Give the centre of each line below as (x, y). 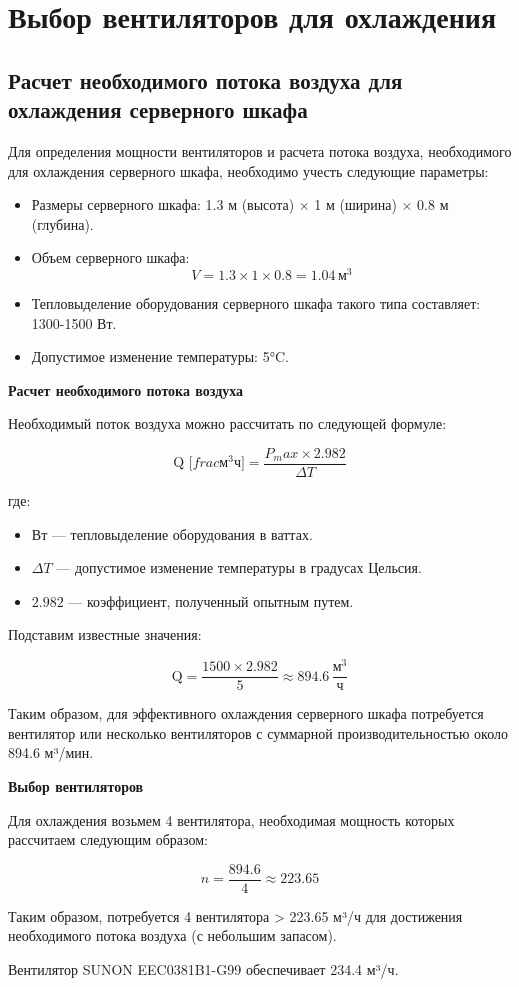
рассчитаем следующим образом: (108, 839)
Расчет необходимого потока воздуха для (205, 79)
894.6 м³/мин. (51, 752)
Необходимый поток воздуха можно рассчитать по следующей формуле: (227, 423)
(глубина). (62, 223)
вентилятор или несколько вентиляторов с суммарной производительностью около (258, 732)
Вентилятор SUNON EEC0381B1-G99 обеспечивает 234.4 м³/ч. (203, 968)
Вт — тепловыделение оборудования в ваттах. (172, 533)
